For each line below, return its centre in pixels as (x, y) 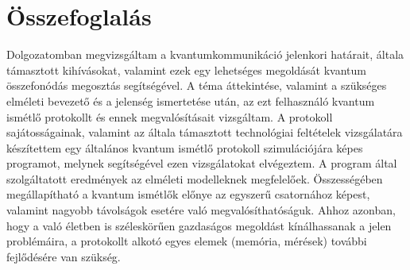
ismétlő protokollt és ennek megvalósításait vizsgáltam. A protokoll (170, 116)
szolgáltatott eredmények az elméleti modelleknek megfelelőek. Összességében (195, 178)
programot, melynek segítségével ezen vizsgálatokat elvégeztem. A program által (202, 163)
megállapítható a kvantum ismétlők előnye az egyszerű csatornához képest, (188, 194)
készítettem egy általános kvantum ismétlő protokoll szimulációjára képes (185, 147)
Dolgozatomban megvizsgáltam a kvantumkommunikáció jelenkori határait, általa (205, 54)
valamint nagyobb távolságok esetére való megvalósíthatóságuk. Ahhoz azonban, (201, 210)
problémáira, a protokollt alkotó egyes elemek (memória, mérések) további (187, 241)
